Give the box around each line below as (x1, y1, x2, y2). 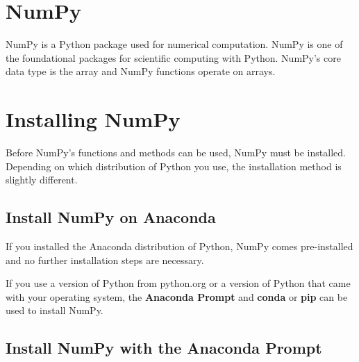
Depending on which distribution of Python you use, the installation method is (6, 158, 342, 173)
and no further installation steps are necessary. (6, 252, 204, 267)
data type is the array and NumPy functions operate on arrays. (6, 64, 276, 79)
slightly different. (6, 172, 78, 187)
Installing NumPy (6, 105, 181, 133)
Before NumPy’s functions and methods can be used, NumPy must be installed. (6, 145, 346, 160)
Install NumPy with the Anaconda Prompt (6, 337, 322, 359)
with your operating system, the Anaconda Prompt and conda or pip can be (6, 289, 348, 304)
